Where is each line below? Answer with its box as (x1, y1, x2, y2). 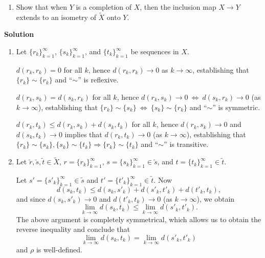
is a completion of (76, 2, 132, 12)
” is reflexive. (78, 74, 119, 85)
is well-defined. (36, 244, 82, 254)
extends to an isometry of (16, 11, 96, 22)
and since (16, 193, 46, 204)
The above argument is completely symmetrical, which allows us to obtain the (16, 213, 261, 224)
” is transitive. (164, 139, 209, 149)
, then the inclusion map (140, 2, 216, 12)
